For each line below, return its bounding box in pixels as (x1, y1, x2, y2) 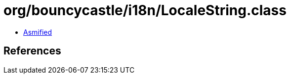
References (3, 45, 61, 57)
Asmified (23, 27, 52, 36)
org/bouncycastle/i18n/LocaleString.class (3, 2, 287, 19)
